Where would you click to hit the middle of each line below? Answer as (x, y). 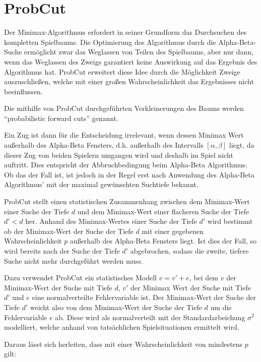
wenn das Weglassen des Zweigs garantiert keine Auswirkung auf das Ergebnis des (131, 61)
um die (221, 307)
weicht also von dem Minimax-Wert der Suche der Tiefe (116, 307)
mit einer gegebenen (173, 231)
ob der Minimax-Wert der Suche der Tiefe (69, 231)
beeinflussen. (23, 91)
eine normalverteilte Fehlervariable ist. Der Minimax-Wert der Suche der (144, 297)
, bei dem (204, 278)
